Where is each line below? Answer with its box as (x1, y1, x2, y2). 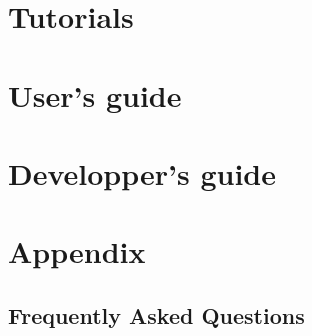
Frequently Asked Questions (8, 299, 305, 330)
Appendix (8, 231, 146, 272)
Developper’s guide (8, 152, 276, 193)
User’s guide (8, 74, 182, 115)
